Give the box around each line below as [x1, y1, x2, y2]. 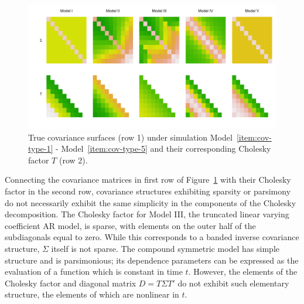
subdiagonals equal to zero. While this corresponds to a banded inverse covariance [5, 231, 299, 243]
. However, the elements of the [188, 265, 298, 278]
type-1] [28, 142, 53, 155]
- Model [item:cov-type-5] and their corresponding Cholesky [56, 142, 271, 155]
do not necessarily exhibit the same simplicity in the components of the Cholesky [5, 196, 296, 209]
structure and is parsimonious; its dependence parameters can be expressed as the [5, 254, 299, 266]
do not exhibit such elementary [177, 276, 289, 289]
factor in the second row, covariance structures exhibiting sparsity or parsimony [5, 185, 291, 197]
